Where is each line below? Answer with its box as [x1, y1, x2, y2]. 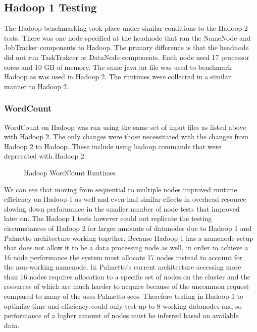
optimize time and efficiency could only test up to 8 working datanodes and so [4, 300, 242, 311]
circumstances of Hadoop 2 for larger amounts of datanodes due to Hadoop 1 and [4, 222, 252, 233]
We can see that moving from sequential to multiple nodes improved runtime [4, 184, 237, 194]
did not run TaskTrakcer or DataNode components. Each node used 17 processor [4, 52, 250, 62]
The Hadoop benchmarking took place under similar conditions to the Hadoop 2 [4, 23, 248, 33]
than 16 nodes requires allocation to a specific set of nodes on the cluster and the [4, 271, 251, 281]
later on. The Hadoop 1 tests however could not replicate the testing [4, 213, 212, 223]
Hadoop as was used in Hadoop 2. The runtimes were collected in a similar [4, 71, 231, 82]
